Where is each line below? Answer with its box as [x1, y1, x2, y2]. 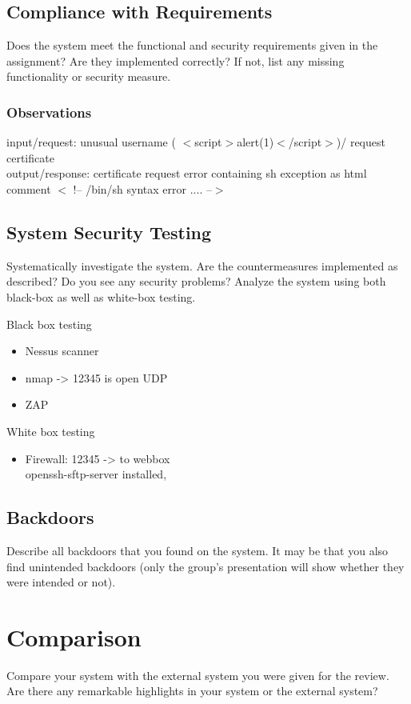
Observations [6, 102, 92, 122]
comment [6, 180, 51, 197]
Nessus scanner [25, 342, 99, 359]
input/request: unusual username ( [6, 134, 176, 150]
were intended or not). [6, 574, 116, 590]
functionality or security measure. [6, 68, 171, 85]
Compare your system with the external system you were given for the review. [6, 666, 389, 683]
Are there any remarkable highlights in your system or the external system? [6, 682, 378, 699]
